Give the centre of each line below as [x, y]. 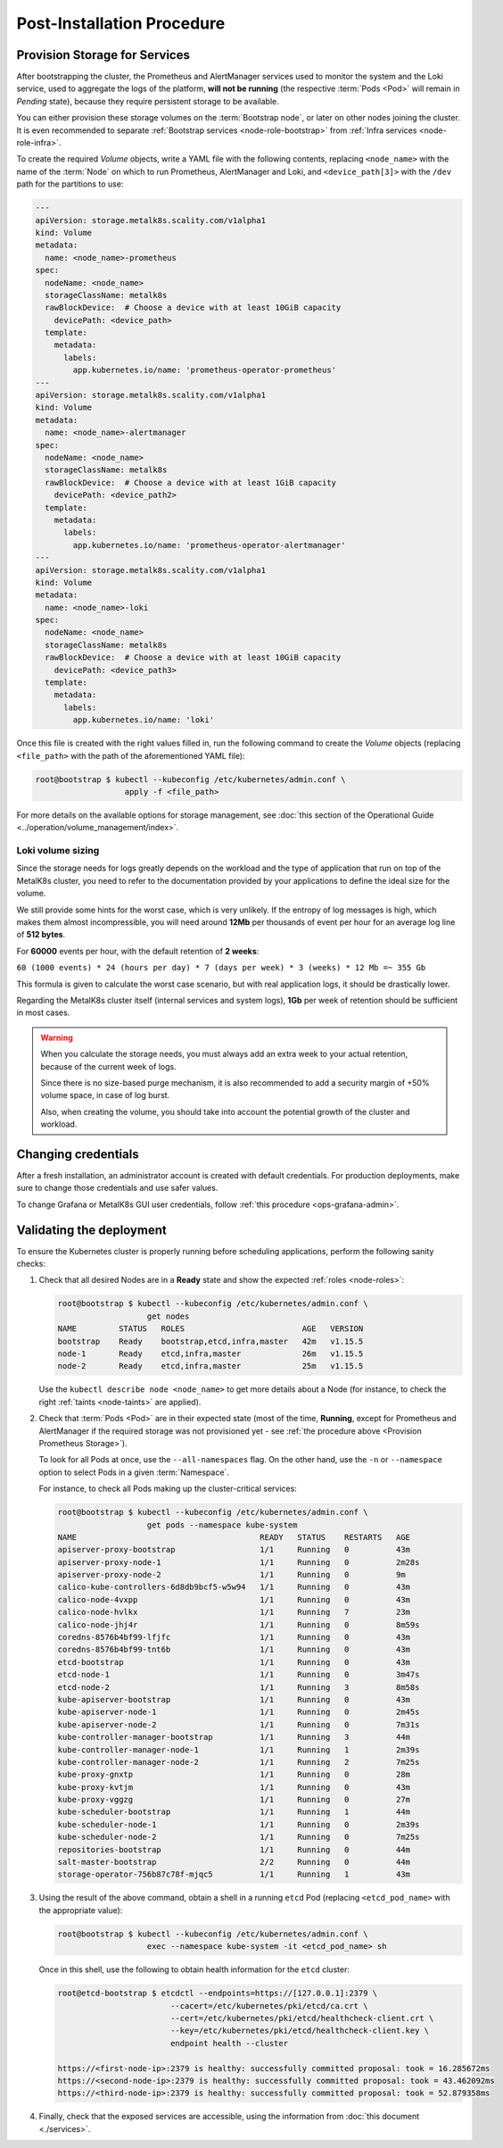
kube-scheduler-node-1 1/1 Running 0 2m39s [239, 1824]
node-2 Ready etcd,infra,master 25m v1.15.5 [210, 1366]
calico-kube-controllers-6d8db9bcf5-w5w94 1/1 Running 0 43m [234, 1587]
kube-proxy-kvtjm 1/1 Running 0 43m [234, 1787]
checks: [31, 1264]
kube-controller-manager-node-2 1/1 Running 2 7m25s [239, 1762]
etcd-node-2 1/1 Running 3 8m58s [239, 1687]
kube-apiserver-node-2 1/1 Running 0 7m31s [239, 1724]
